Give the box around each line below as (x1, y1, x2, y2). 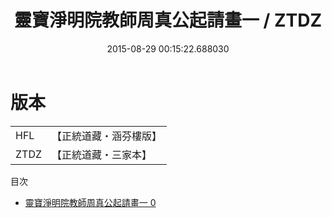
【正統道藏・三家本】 (51, 147, 153, 161)
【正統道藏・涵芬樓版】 (51, 129, 163, 143)
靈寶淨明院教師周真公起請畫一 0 (24, 196, 157, 208)
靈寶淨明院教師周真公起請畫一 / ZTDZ (13, 9, 323, 32)
